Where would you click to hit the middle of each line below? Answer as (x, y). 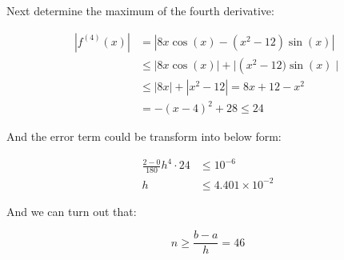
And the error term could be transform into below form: (144, 136)
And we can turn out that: (72, 211)
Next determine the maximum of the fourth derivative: (140, 10)
